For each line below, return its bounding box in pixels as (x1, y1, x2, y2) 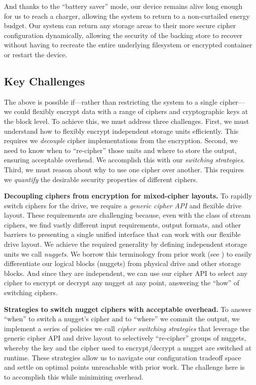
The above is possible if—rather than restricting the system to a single (4, 96, 218, 107)
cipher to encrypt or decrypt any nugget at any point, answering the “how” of (4, 277, 240, 288)
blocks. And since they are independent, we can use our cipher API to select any (4, 268, 248, 278)
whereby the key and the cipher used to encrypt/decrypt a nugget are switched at (4, 343, 252, 353)
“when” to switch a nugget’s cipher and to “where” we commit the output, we (4, 313, 240, 324)
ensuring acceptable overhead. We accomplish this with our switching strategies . (4, 154, 245, 165)
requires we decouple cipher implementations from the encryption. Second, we (4, 135, 238, 146)
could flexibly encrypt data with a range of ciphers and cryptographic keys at (14, 106, 248, 116)
